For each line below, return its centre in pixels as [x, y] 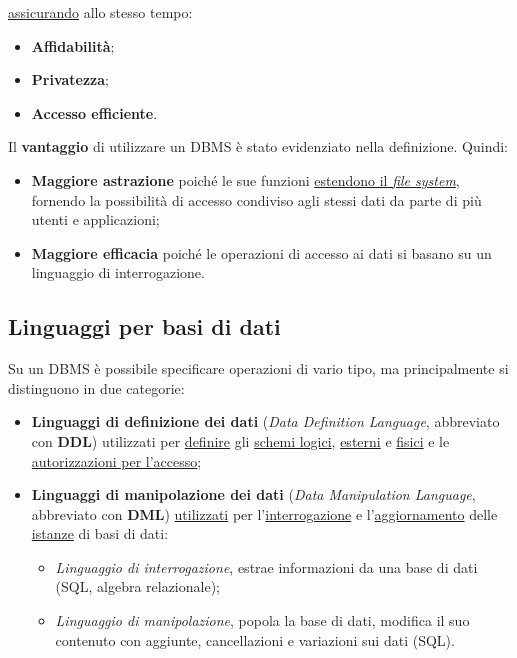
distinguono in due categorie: [96, 387]
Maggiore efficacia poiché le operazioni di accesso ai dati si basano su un [261, 252]
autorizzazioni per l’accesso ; [116, 460]
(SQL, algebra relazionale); [137, 586]
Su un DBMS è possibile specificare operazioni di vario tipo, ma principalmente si [258, 368]
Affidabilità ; [73, 45]
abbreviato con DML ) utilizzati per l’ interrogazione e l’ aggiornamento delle [264, 513]
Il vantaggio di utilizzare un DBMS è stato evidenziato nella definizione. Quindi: [258, 146]
